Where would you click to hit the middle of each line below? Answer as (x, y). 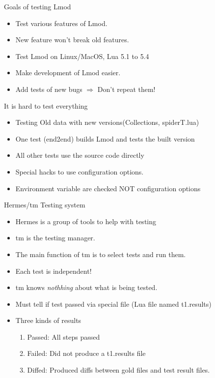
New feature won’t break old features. (72, 40)
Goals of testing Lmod (38, 6)
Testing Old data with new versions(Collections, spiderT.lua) (107, 122)
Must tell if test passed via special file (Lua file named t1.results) (113, 304)
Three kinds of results (48, 320)
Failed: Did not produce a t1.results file (86, 353)
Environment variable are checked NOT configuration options (108, 188)
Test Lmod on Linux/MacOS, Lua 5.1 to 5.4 (82, 56)
